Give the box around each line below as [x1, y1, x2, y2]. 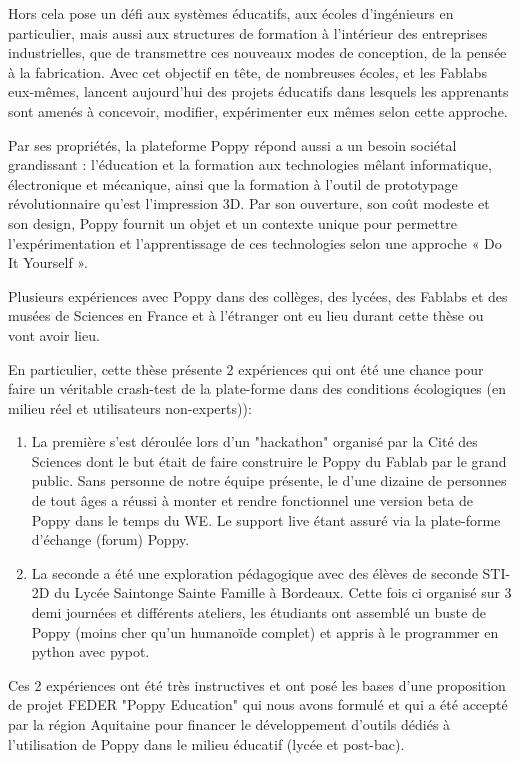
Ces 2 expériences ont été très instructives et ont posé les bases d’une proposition [8, 674, 506, 695]
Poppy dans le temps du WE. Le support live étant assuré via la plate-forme [31, 509, 501, 530]
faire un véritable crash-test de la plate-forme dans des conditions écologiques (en [8, 378, 506, 399]
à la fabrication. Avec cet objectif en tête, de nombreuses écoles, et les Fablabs [8, 61, 487, 82]
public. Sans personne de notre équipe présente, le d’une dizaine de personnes [31, 470, 507, 491]
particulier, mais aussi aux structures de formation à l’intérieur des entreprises [8, 22, 488, 43]
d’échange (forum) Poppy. [31, 529, 190, 550]
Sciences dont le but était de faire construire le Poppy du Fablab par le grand [31, 450, 507, 471]
